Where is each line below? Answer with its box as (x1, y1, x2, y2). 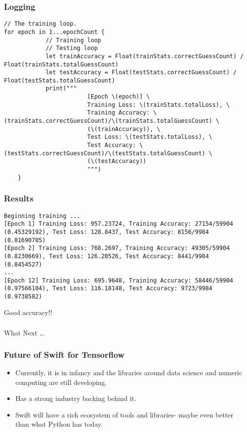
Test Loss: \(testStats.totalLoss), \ (87, 133, 213, 141)
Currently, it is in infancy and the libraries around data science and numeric (15, 367, 242, 378)
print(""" (45, 85, 77, 92)
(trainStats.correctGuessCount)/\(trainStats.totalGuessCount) (4, 117, 213, 125)
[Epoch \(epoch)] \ (87, 93, 150, 100)
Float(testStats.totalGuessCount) (4, 77, 115, 84)
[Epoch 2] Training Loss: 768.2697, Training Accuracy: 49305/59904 (4, 245, 230, 252)
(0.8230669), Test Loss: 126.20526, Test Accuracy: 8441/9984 (4, 252, 209, 260)
